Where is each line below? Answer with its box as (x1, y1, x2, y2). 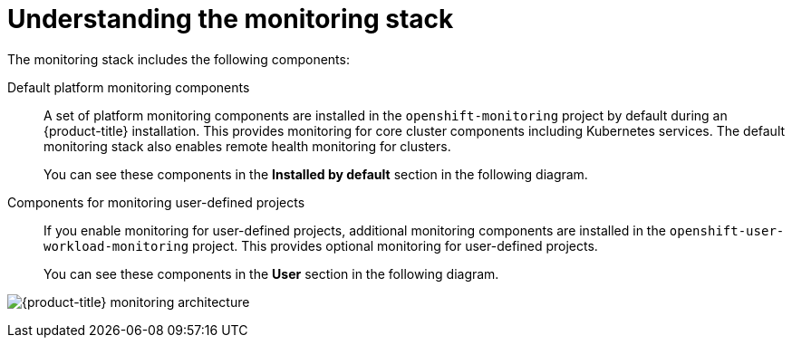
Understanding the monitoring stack (7, 4, 454, 34)
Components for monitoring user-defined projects (7, 194, 305, 210)
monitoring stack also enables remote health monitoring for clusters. (43, 138, 451, 154)
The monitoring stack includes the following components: (7, 51, 350, 67)
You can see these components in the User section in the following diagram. (43, 265, 499, 282)
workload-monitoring (43, 238, 189, 254)
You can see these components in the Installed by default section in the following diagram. (43, 166, 588, 182)
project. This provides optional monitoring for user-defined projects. (192, 237, 598, 254)
